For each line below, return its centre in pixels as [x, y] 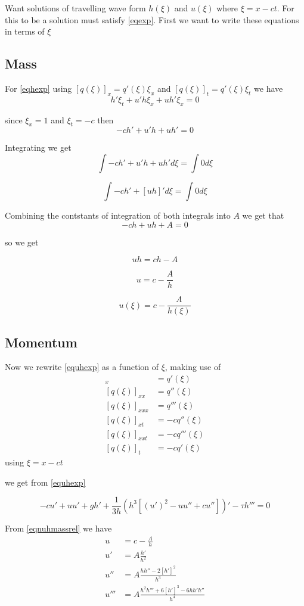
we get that [263, 215]
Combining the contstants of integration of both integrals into [118, 215]
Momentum [41, 342]
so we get [22, 242]
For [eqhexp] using [38, 88]
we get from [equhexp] [45, 482]
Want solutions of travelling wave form [75, 8]
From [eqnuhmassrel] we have [58, 528]
